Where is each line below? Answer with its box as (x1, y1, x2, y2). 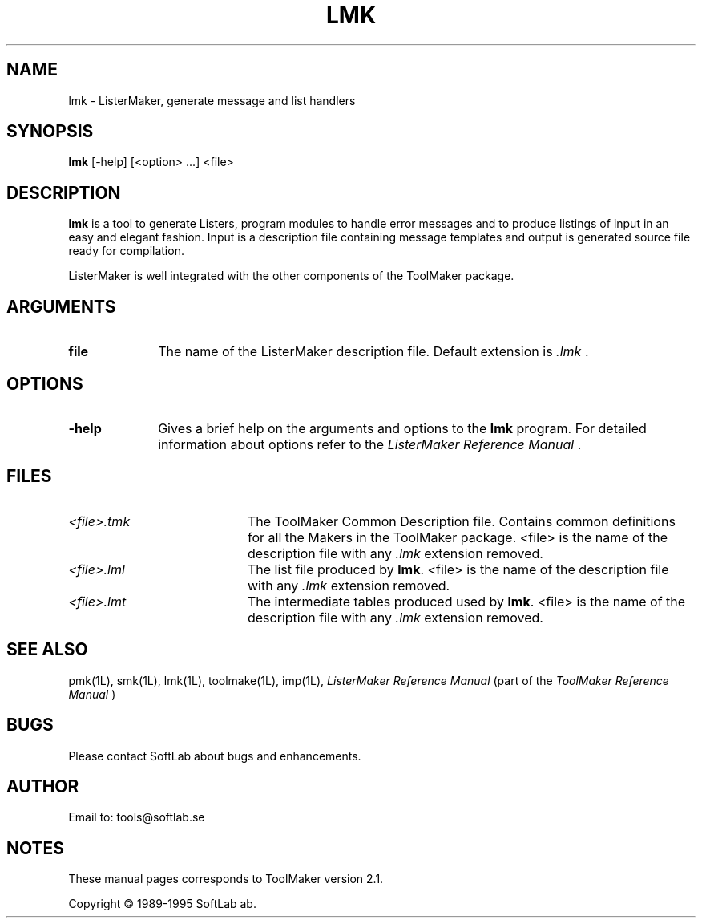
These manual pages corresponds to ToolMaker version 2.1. (68, 872, 384, 886)
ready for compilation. (68, 244, 184, 258)
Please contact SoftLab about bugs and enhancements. (68, 748, 361, 763)
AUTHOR (6, 776, 79, 796)
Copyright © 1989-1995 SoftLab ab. (68, 897, 256, 911)
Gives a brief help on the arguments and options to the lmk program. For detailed (158, 419, 647, 436)
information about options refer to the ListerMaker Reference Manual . (158, 436, 582, 452)
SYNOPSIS (6, 121, 94, 142)
